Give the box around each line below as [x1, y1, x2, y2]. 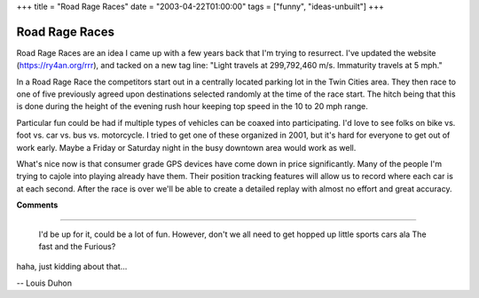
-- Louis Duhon [16, 278, 73, 288]
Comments [16, 200, 59, 210]
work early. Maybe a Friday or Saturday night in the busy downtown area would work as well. [16, 142, 357, 153]
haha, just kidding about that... [16, 262, 128, 272]
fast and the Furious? [38, 240, 116, 252]
